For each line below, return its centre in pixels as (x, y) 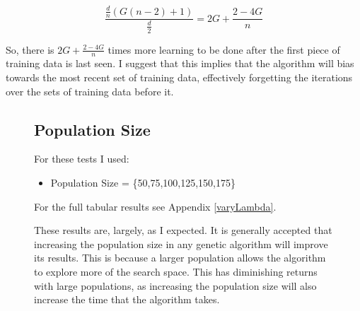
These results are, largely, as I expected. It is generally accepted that (183, 230)
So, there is (30, 49)
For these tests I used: (82, 159)
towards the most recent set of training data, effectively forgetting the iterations (179, 77)
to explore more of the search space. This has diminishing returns (176, 271)
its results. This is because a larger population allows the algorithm (180, 258)
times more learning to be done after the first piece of (224, 49)
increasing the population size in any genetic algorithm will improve (181, 243)
